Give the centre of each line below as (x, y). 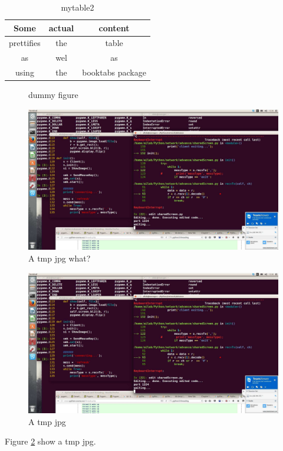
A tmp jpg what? (60, 258)
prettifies (25, 43)
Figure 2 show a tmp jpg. (50, 441)
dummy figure (53, 95)
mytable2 (78, 7)
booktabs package (114, 72)
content (114, 27)
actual (61, 27)
